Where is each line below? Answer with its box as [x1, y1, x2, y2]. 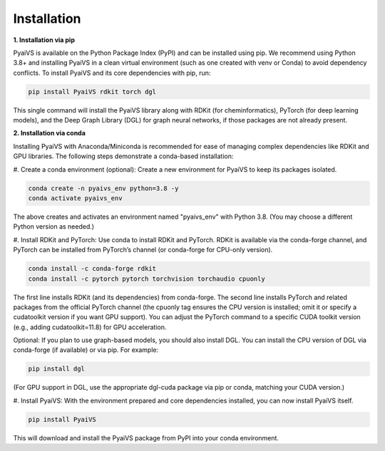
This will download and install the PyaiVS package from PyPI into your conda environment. [13, 433, 279, 442]
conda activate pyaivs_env [28, 195, 123, 202]
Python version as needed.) [13, 222, 95, 231]
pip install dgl [28, 365, 86, 373]
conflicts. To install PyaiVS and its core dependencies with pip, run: [13, 68, 211, 77]
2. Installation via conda [13, 129, 86, 138]
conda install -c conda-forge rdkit [28, 264, 157, 273]
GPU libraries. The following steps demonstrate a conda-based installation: [13, 152, 234, 160]
